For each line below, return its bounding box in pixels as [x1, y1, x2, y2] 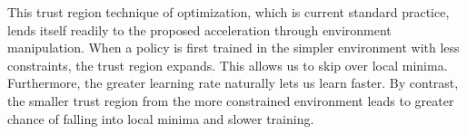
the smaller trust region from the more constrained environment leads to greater [7, 91, 454, 110]
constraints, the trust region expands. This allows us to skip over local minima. [7, 55, 448, 74]
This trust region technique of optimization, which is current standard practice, [7, 3, 450, 21]
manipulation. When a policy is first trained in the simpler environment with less [7, 38, 460, 57]
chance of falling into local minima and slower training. [7, 109, 314, 128]
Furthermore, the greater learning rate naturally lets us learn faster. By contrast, [7, 73, 459, 92]
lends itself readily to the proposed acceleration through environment [7, 20, 392, 39]
